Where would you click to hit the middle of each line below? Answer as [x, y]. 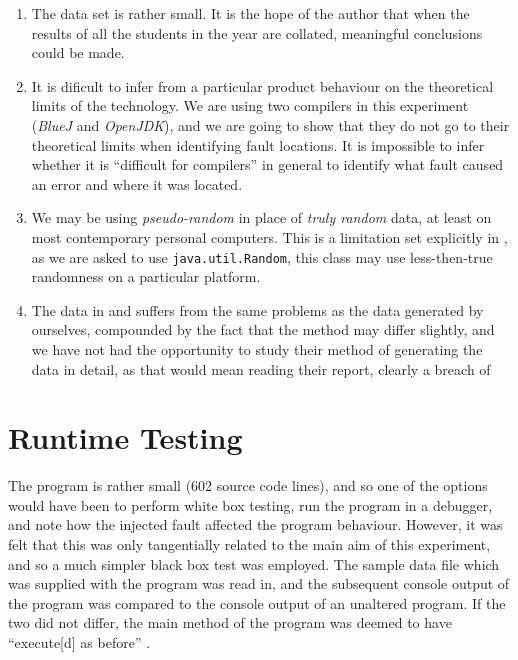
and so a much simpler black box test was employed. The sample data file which [254, 563]
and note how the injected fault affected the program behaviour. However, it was [255, 524]
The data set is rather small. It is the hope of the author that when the [250, 13]
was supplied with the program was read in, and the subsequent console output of [259, 583]
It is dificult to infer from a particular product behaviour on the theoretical [262, 85]
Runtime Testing [125, 437]
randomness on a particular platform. [146, 276]
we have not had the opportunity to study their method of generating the [257, 348]
